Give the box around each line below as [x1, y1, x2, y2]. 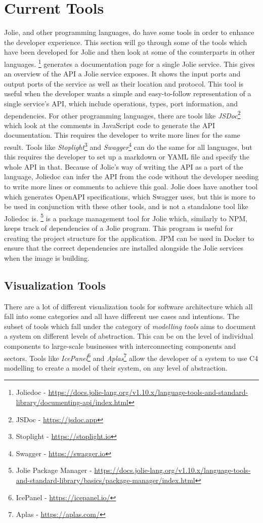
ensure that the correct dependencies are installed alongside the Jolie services [4, 243, 243, 253]
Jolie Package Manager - [16, 465, 92, 475]
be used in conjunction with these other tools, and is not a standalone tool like [4, 201, 248, 212]
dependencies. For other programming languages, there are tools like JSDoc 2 [4, 108, 241, 120]
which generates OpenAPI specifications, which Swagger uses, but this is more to [4, 191, 255, 202]
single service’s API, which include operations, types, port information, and [4, 98, 238, 108]
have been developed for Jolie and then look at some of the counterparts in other [4, 47, 255, 57]
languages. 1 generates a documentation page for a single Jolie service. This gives [4, 57, 255, 69]
